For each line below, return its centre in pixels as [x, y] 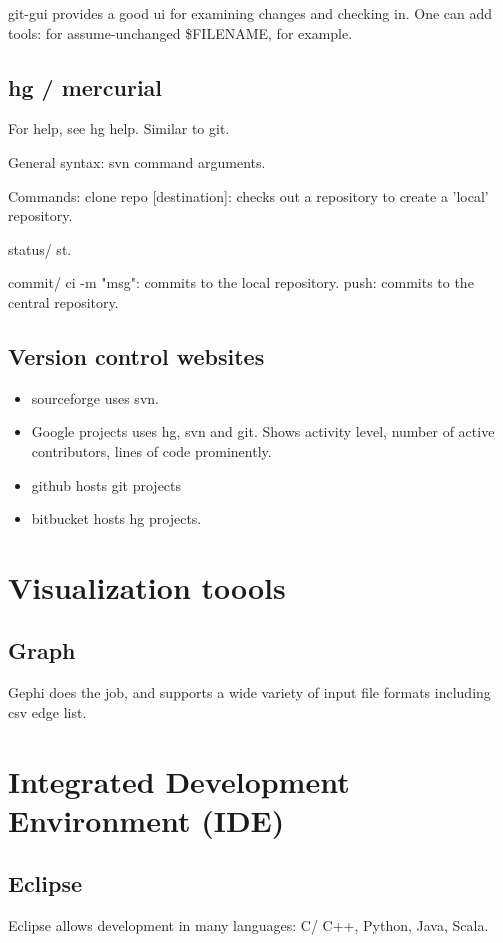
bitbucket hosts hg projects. [116, 518]
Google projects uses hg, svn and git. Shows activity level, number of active [263, 431]
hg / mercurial [85, 86]
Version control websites [136, 355]
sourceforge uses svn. [95, 397]
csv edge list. [47, 711]
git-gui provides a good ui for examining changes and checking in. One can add [250, 13]
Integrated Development [179, 780]
